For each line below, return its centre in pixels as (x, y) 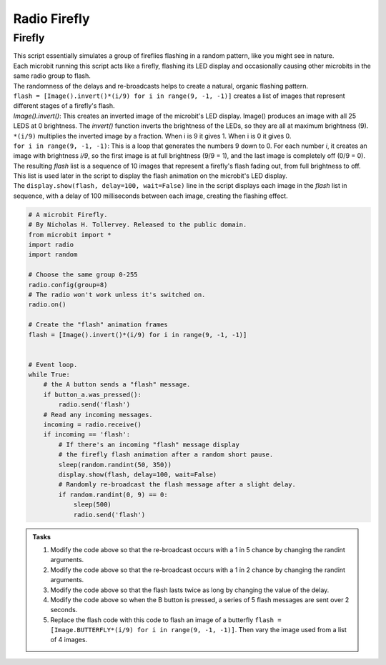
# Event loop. (53, 365)
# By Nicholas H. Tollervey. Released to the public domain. (138, 225)
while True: (49, 375)
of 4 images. (69, 640)
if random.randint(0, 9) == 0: (113, 494)
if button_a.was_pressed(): (93, 394)
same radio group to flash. (52, 76)
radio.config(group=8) (68, 285)
